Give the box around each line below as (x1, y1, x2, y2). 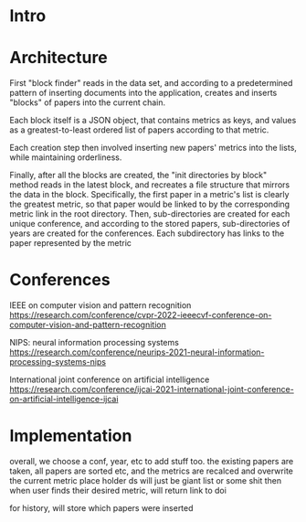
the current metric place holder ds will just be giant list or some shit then (9, 475, 282, 485)
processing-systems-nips (9, 357, 107, 368)
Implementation (9, 426, 132, 446)
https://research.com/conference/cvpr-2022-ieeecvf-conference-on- (9, 310, 272, 321)
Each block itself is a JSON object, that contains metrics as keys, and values (9, 115, 297, 126)
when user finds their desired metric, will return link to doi (9, 485, 227, 495)
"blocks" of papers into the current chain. (9, 97, 166, 108)
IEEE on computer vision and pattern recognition (9, 300, 192, 311)
